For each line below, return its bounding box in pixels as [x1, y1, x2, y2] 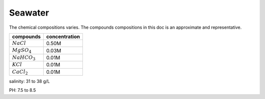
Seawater [9, 7, 49, 18]
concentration [46, 33, 80, 40]
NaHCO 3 [12, 54, 36, 61]
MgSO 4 [12, 47, 32, 55]
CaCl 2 [12, 68, 28, 76]
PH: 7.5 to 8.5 [9, 87, 36, 93]
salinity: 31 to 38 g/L [9, 78, 50, 84]
